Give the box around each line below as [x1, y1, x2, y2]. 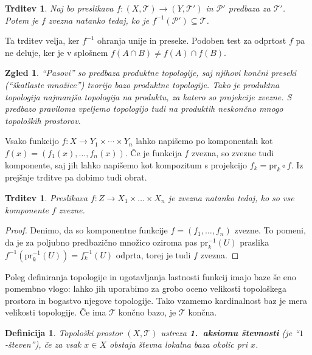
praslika [240, 235, 269, 248]
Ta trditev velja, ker [5, 34, 80, 47]
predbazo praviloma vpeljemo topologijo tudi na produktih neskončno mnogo [5, 102, 283, 115]
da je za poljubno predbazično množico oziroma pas [5, 235, 198, 248]
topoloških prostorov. [5, 114, 81, 126]
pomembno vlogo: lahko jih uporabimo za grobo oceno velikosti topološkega [5, 282, 287, 295]
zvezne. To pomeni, [234, 224, 306, 236]
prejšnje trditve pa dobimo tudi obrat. [5, 171, 147, 184]
